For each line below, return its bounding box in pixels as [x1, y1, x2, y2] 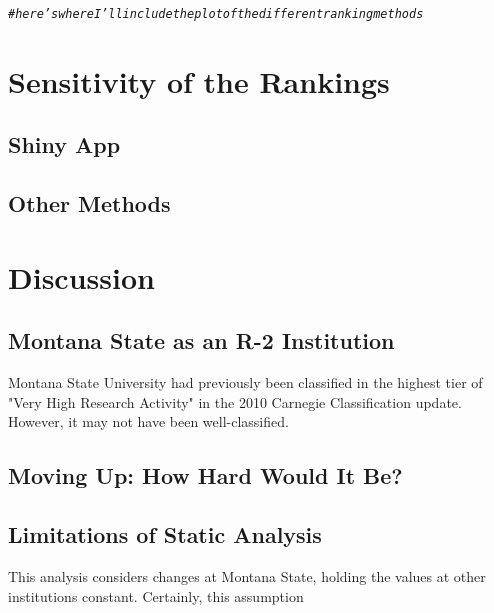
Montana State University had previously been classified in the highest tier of [8, 372, 483, 393]
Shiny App [8, 129, 121, 160]
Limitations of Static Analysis [8, 519, 322, 550]
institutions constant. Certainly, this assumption [8, 585, 304, 606]
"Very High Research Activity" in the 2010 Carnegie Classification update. [8, 391, 462, 412]
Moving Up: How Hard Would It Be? [8, 460, 403, 491]
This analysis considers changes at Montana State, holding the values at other [8, 565, 486, 586]
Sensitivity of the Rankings [8, 60, 390, 101]
